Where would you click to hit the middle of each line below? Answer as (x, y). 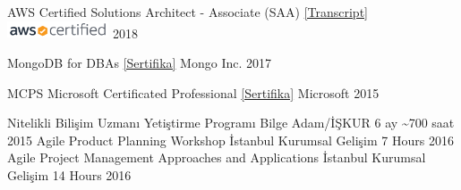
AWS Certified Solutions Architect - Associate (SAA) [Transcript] (188, 12)
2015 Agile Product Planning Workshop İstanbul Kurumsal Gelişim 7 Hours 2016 (230, 140)
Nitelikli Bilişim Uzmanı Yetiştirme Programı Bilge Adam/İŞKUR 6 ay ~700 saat (231, 123)
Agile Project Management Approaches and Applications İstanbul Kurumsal (217, 157)
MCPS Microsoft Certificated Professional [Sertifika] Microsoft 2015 (193, 92)
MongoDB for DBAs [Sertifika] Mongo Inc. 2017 (139, 63)
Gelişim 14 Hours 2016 (69, 175)
